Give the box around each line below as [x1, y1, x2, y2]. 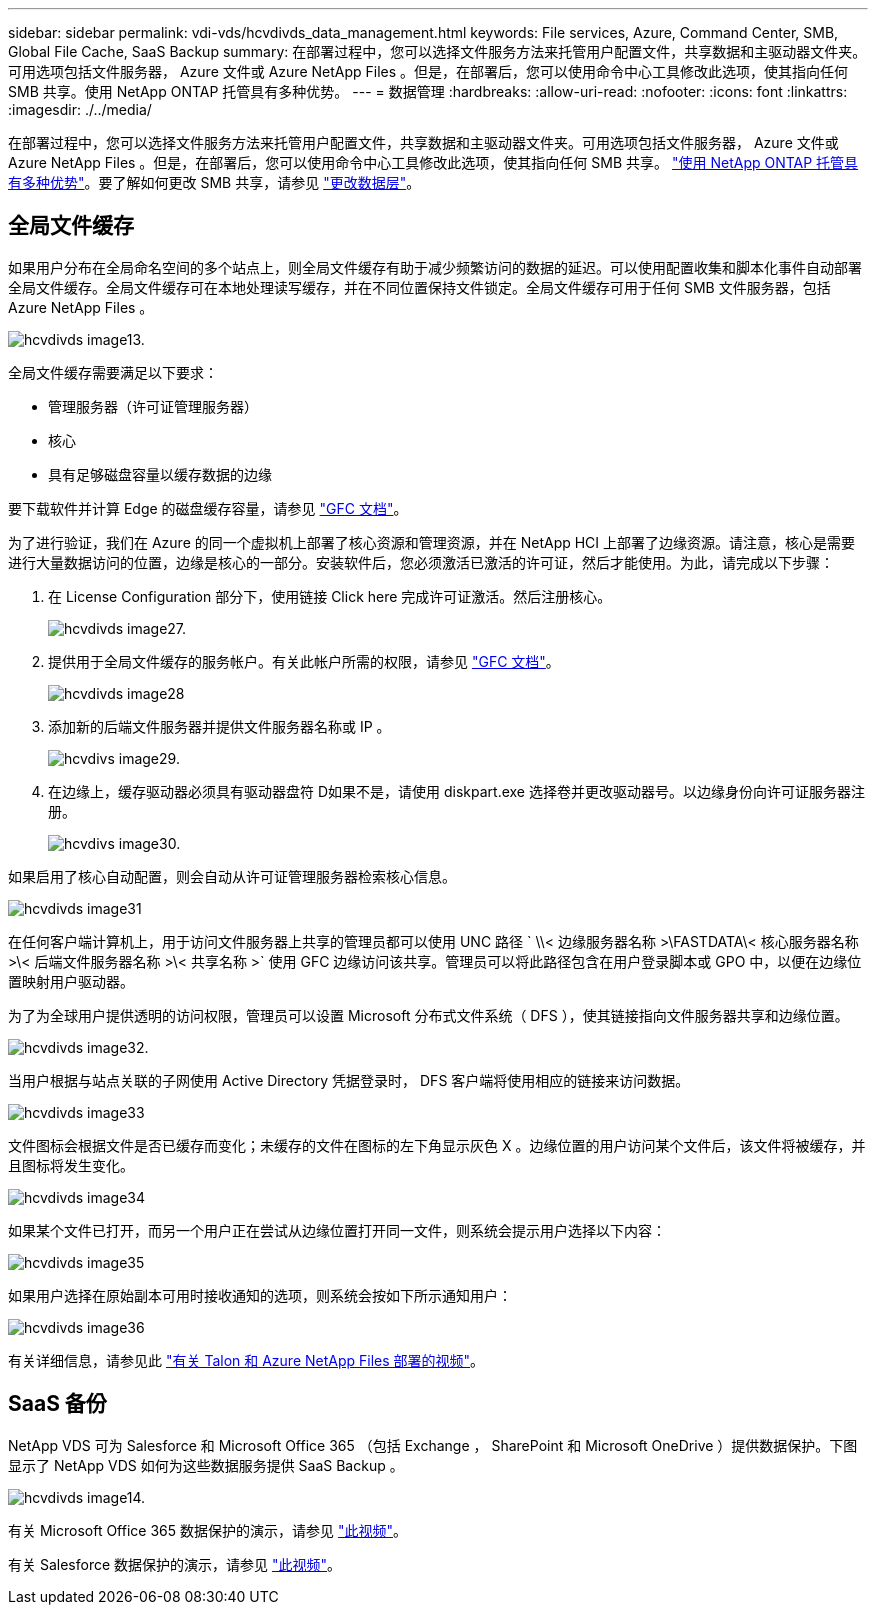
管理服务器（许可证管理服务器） [48, 397, 258, 415]
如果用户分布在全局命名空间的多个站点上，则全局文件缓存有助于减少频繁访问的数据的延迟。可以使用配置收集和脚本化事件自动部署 [8, 258, 862, 276]
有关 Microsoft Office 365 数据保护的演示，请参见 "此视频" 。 [8, 1521, 407, 1539]
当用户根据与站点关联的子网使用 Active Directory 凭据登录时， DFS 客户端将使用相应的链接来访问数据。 [8, 1071, 690, 1089]
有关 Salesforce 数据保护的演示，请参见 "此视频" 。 [8, 1555, 342, 1573]
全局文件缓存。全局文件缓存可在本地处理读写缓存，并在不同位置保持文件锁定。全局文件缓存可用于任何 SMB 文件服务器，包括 [8, 278, 831, 296]
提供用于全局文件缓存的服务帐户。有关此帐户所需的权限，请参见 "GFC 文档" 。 [48, 652, 560, 670]
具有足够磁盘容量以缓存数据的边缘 [48, 465, 272, 483]
